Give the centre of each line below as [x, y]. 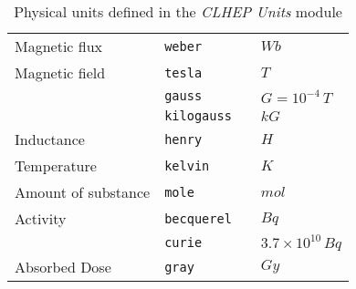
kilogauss [198, 116]
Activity [41, 218]
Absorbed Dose [63, 267]
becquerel [198, 218]
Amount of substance [83, 192]
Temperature [56, 165]
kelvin [187, 165]
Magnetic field [60, 72]
